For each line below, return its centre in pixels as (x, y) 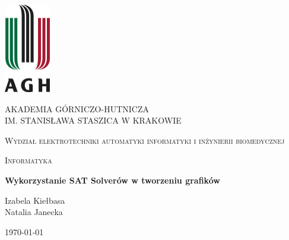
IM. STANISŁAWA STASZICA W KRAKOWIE (93, 120)
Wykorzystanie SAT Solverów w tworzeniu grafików (112, 180)
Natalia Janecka (34, 212)
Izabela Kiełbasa (35, 200)
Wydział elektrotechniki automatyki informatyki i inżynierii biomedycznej (145, 140)
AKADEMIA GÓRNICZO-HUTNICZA (77, 108)
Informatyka (28, 160)
